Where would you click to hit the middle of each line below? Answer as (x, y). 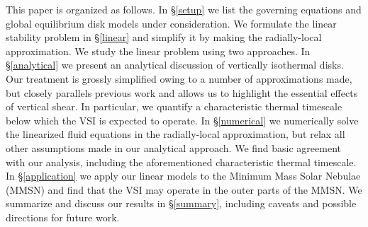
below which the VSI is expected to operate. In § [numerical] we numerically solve (182, 120)
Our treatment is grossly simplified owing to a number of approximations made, (179, 78)
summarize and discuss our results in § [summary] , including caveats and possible (181, 203)
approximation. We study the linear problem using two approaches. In (158, 51)
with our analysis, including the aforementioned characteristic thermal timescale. (181, 162)
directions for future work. (63, 217)
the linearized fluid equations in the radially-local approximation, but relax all (175, 134)
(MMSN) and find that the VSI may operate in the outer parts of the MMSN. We (184, 189)
